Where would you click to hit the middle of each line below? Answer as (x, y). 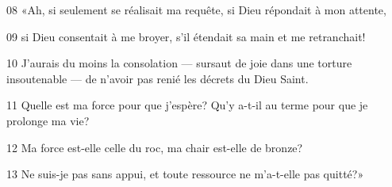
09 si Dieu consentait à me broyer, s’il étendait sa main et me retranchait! (186, 36)
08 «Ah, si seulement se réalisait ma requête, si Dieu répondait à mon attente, (196, 10)
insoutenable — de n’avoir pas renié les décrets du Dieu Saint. (158, 78)
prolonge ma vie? (48, 120)
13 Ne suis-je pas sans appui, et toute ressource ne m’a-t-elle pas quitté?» (185, 174)
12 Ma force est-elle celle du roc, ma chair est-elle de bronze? (155, 147)
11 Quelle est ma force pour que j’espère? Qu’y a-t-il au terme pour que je (187, 105)
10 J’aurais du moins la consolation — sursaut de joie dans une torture (179, 63)
